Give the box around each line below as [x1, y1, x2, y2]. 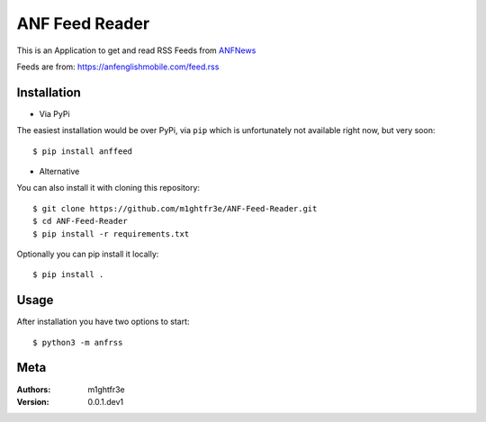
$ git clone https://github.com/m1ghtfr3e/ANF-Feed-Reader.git [32, 203, 318, 213]
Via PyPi [39, 108, 71, 119]
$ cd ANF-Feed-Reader [32, 216, 128, 227]
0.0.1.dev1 [87, 396, 124, 407]
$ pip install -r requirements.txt [32, 229, 190, 238]
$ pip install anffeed [32, 146, 133, 157]
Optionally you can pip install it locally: [16, 248, 159, 259]
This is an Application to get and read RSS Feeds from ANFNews [16, 45, 256, 56]
